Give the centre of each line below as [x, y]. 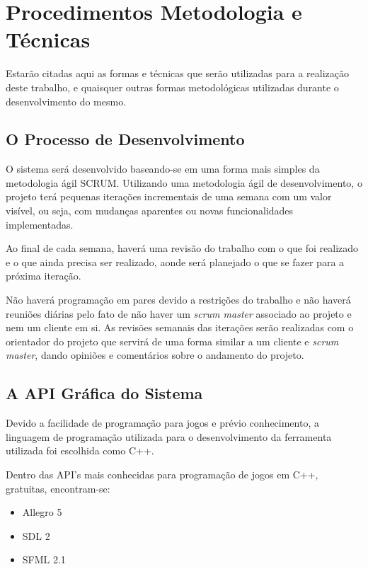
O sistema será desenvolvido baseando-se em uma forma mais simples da [163, 169]
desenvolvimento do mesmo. [66, 101]
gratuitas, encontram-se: [58, 488]
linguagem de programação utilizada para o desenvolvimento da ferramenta [169, 436]
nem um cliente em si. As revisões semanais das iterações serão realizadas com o [180, 327]
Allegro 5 [42, 512]
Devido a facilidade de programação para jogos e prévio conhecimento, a [162, 423]
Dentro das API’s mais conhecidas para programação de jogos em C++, [162, 474]
